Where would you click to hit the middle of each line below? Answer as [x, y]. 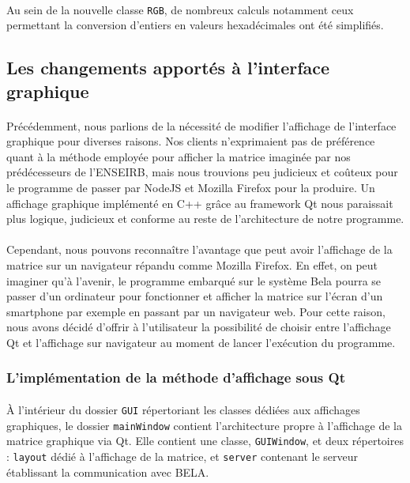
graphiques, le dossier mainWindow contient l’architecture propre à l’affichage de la [204, 425]
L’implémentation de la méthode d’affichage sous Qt [176, 377]
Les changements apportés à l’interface [168, 68]
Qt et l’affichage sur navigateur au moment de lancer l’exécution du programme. [201, 342]
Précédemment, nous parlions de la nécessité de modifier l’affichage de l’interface [201, 125]
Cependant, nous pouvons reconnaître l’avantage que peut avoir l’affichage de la [199, 249]
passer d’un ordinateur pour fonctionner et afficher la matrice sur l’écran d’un [195, 296]
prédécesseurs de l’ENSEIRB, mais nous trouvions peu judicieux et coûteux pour [202, 172]
